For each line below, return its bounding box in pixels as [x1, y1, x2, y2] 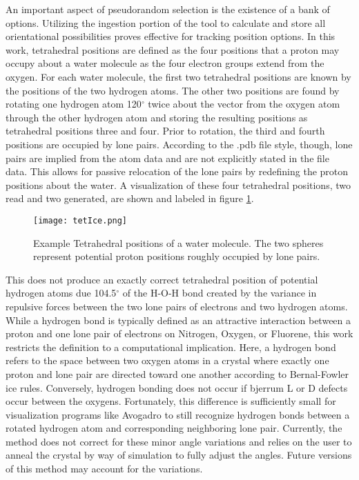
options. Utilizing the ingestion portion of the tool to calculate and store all [6, 15, 326, 30]
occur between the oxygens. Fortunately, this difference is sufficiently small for [6, 394, 336, 408]
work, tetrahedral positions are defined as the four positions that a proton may [6, 42, 340, 57]
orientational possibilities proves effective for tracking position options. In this [6, 29, 336, 43]
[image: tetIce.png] [33, 215, 128, 226]
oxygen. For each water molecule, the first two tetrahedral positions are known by [6, 69, 351, 83]
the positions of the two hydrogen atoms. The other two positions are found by [6, 83, 340, 97]
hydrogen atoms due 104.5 [6, 286, 117, 300]
